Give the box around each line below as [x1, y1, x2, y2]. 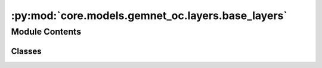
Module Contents [11, 26, 82, 37]
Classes [11, 46, 42, 56]
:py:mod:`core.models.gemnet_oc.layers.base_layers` [11, 9, 287, 22]
